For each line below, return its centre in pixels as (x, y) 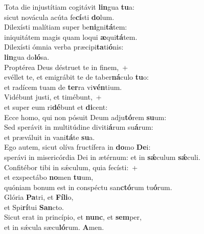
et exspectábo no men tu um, (49, 177)
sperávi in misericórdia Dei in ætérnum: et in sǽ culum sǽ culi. (102, 157)
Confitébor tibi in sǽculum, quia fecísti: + (71, 167)
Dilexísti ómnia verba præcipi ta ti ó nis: (64, 47)
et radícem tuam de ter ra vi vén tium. (63, 87)
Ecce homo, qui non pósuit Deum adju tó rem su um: (85, 117)
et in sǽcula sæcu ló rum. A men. (54, 227)
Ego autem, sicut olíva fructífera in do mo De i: (77, 147)
